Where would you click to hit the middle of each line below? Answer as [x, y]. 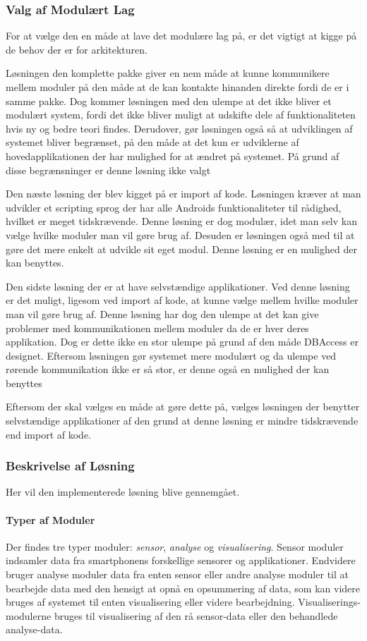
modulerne [29, 615]
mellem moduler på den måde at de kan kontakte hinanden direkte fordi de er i [178, 87]
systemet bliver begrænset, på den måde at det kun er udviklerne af [152, 142]
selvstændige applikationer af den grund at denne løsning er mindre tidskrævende [182, 421]
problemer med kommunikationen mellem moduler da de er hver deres [157, 328]
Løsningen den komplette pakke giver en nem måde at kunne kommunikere [168, 73]
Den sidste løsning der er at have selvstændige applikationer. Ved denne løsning [178, 286]
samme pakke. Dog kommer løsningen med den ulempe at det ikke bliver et [169, 100]
